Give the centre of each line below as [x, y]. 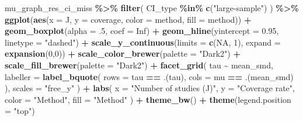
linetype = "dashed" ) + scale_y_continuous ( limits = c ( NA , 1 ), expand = [143, 42]
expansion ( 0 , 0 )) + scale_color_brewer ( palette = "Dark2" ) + [123, 53]
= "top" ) [20, 111]
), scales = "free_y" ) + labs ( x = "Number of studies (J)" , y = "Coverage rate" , [150, 88]
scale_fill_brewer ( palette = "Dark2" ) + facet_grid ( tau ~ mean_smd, [139, 65]
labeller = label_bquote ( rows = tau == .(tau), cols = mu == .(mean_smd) [149, 76]
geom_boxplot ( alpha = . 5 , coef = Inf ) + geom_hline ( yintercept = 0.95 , [142, 31]
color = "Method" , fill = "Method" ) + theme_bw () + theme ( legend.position [148, 99]
